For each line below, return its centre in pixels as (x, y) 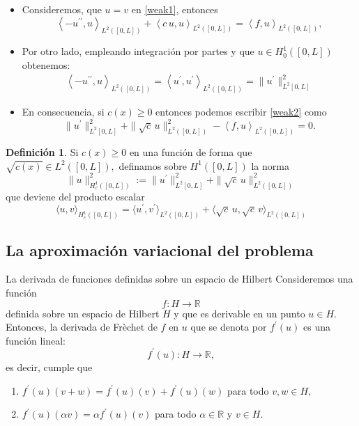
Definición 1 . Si (42, 151)
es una (316, 327)
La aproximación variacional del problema (160, 250)
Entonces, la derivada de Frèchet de (82, 327)
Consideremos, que (62, 9)
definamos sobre (153, 165)
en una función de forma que (191, 151)
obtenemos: (46, 65)
